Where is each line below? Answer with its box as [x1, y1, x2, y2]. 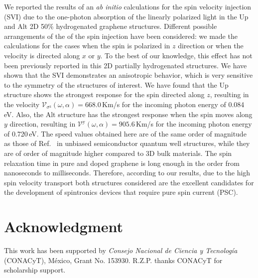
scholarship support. [4, 265, 66, 275]
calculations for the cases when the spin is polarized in [4, 40, 170, 51]
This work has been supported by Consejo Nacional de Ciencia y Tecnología [4, 245, 238, 255]
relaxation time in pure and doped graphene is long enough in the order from [4, 157, 240, 168]
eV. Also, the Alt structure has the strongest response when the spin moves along [4, 109, 253, 119]
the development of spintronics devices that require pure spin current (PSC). [4, 187, 238, 197]
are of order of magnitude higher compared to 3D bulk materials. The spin [4, 147, 232, 158]
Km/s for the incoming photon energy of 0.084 [102, 99, 245, 109]
